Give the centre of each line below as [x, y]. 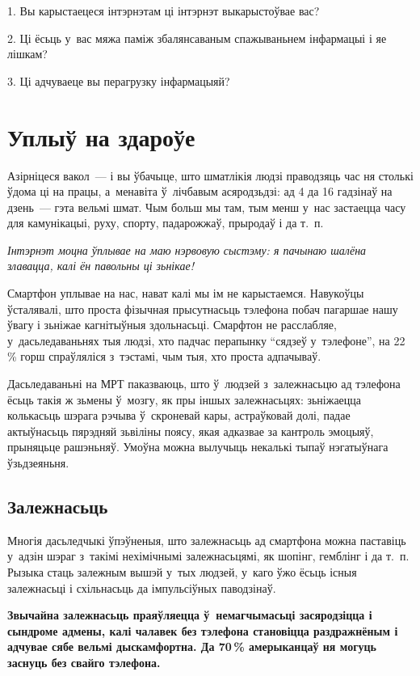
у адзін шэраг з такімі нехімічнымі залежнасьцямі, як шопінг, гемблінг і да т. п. [208, 556]
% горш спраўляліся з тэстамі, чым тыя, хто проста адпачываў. [164, 356]
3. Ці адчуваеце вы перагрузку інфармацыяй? [119, 80]
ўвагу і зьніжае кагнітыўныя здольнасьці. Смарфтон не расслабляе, [172, 325]
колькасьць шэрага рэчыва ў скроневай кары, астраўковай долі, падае [179, 415]
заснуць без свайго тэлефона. [84, 662]
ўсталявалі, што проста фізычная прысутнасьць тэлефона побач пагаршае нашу [203, 308]
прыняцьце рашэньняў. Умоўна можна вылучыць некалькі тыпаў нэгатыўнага [198, 447]
